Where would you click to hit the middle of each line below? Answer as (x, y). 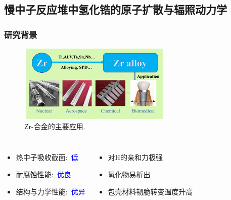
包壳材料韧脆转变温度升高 (150, 191)
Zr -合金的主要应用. (55, 126)
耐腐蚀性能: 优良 (43, 174)
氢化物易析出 (129, 174)
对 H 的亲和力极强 (135, 157)
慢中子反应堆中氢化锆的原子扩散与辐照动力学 (115, 9)
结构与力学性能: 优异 (51, 191)
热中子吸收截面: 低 (47, 157)
